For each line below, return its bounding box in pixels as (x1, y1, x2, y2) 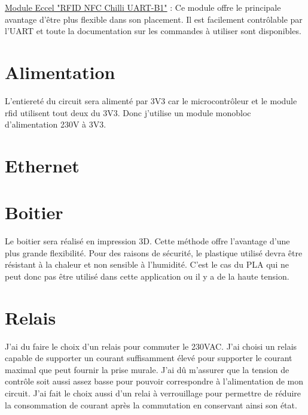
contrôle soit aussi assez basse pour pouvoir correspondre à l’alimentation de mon (5, 375, 303, 387)
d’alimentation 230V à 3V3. (5, 118, 106, 131)
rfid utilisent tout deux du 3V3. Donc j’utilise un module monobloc (5, 106, 251, 119)
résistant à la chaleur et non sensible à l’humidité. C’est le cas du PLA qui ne (5, 258, 289, 271)
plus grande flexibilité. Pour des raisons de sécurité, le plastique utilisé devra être (5, 246, 303, 259)
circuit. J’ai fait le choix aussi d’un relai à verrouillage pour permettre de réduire (5, 387, 301, 399)
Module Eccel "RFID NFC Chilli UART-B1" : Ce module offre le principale (5, 1, 281, 13)
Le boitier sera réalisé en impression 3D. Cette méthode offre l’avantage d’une (5, 235, 290, 247)
